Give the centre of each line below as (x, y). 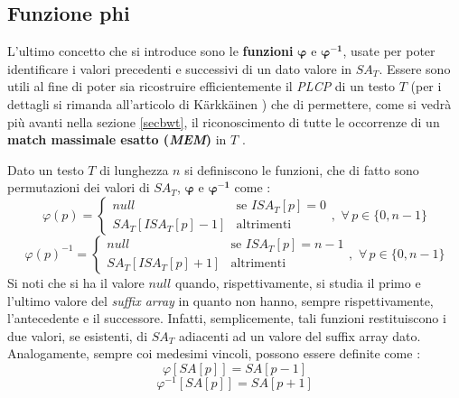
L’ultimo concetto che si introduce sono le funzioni (150, 51)
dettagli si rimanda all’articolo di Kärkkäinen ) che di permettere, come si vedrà (229, 103)
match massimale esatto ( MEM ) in (117, 139)
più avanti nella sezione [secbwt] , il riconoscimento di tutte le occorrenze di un (224, 121)
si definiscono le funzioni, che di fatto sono (302, 169)
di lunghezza (134, 169)
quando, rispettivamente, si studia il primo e (298, 282)
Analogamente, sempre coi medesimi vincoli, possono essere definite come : (214, 353)
